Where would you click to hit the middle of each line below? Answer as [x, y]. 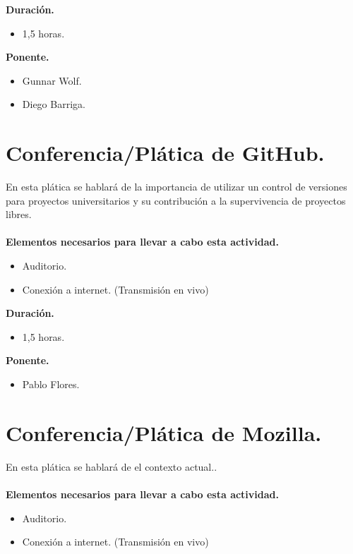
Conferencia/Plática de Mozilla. [164, 432]
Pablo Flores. [51, 384]
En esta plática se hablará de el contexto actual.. [112, 466]
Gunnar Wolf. [52, 80]
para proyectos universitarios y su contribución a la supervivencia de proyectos [176, 200]
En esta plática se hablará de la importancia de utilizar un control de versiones [176, 187]
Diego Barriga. [54, 104]
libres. [19, 214]
